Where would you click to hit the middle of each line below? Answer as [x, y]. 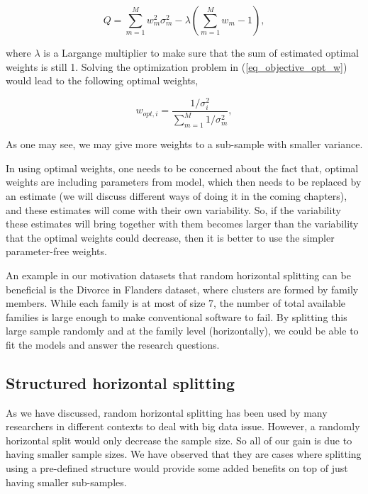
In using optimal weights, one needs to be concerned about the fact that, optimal [182, 168]
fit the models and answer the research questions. [113, 344]
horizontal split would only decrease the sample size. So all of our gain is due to [179, 440]
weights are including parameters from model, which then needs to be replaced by [184, 182]
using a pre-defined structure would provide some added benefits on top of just [177, 468]
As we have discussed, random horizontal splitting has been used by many [167, 412]
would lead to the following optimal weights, [102, 80]
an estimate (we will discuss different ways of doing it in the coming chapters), [177, 195]
